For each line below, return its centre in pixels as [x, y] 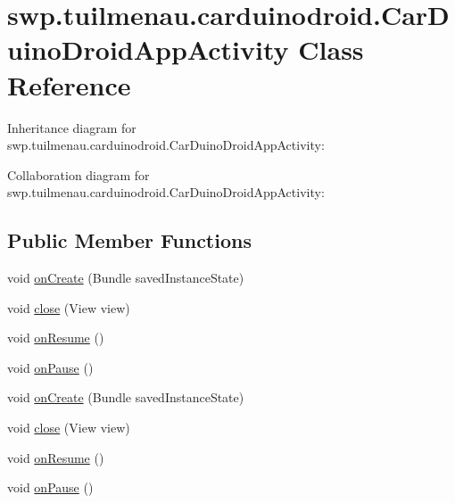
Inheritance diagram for [72, 127]
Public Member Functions [129, 240]
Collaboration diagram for [79, 174]
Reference [69, 84]
